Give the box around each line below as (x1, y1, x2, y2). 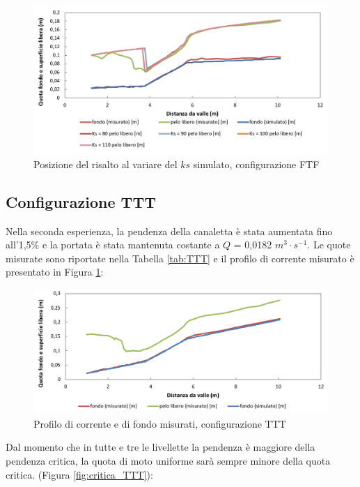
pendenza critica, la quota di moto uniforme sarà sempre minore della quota (6, 454, 331, 468)
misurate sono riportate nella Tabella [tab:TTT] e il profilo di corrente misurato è (6, 250, 354, 265)
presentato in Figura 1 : (6, 264, 104, 279)
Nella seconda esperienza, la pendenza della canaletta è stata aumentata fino (6, 223, 333, 238)
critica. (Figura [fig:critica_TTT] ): (6, 467, 153, 481)
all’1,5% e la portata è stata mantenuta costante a (6, 237, 220, 252)
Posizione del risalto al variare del (33, 156, 178, 171)
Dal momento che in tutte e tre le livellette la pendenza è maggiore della (6, 440, 315, 454)
